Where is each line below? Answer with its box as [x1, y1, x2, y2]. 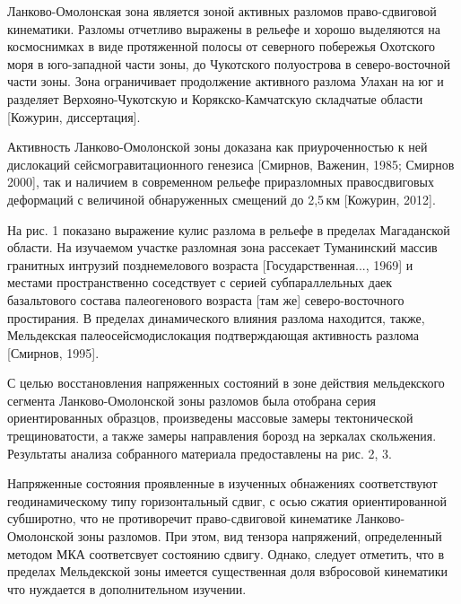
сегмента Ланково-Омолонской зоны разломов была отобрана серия [7, 390, 377, 409]
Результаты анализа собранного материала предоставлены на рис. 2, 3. [7, 443, 392, 462]
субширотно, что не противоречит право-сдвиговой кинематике [7, 509, 352, 528]
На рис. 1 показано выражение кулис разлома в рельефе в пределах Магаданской [7, 220, 450, 239]
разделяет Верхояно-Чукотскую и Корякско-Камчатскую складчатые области [7, 89, 423, 108]
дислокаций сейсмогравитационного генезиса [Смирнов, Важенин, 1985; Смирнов [7, 154, 455, 173]
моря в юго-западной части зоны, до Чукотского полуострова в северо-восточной [7, 54, 450, 73]
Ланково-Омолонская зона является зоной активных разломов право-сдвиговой [7, 2, 437, 20]
